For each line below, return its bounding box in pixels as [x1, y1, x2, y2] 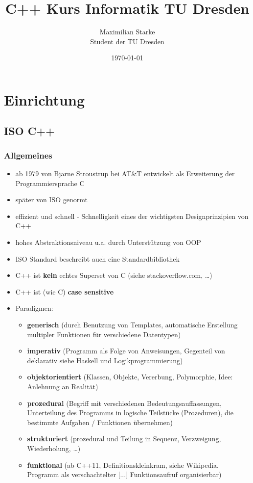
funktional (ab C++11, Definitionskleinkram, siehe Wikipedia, [27, 459, 219, 470]
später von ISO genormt [15, 194, 88, 205]
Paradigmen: [15, 303, 53, 313]
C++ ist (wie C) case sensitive [15, 286, 114, 296]
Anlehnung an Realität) [27, 381, 98, 391]
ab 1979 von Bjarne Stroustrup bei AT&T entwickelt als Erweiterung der [15, 168, 235, 179]
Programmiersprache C [15, 178, 85, 188]
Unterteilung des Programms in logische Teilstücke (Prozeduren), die [27, 407, 233, 418]
